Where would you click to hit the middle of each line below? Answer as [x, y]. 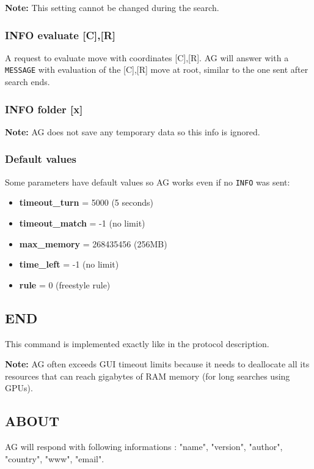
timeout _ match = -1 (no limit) [82, 223]
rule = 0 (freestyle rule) [65, 284]
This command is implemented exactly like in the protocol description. [137, 343]
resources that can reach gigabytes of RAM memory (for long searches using [148, 376]
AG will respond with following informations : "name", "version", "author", [144, 447]
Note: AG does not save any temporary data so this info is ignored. [133, 131]
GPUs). [19, 388]
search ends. [27, 82]
